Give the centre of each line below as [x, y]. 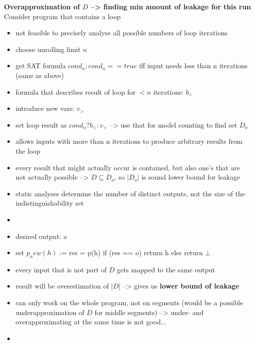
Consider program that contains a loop [62, 16]
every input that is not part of [61, 269]
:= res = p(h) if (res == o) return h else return [131, 252]
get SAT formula [41, 66]
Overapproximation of [42, 6]
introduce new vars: [45, 108]
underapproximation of [50, 312]
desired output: [38, 236]
